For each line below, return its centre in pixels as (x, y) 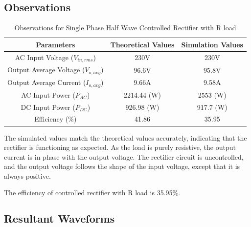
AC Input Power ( (48, 94)
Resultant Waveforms (59, 218)
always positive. (27, 175)
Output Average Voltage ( (46, 70)
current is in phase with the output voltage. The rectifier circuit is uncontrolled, (124, 156)
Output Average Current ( (47, 82)
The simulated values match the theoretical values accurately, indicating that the (125, 137)
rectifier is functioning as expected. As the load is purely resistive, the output (120, 147)
